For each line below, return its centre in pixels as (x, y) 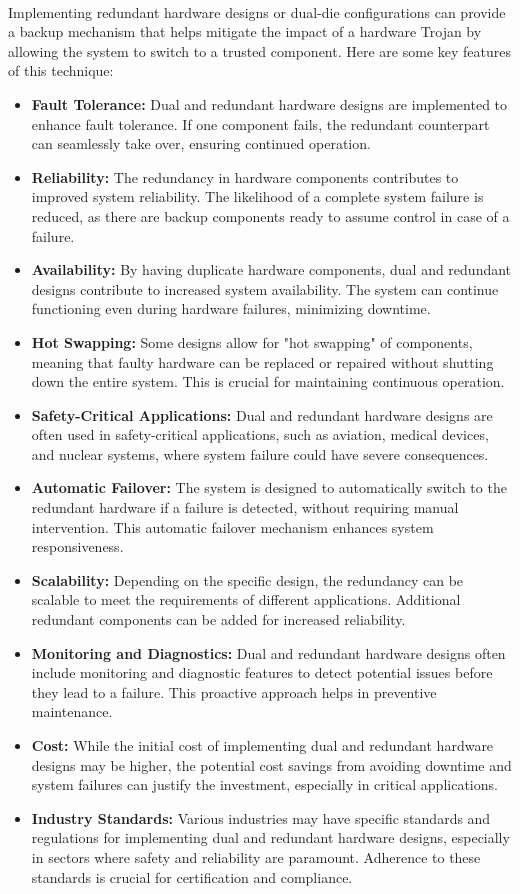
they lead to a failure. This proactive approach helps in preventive (234, 691)
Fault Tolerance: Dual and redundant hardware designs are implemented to (269, 103)
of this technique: (61, 70)
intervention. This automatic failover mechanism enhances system (232, 526)
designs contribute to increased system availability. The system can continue (265, 288)
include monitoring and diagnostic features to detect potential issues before (262, 672)
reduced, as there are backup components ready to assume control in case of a (270, 215)
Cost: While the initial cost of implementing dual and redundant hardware (262, 745)
